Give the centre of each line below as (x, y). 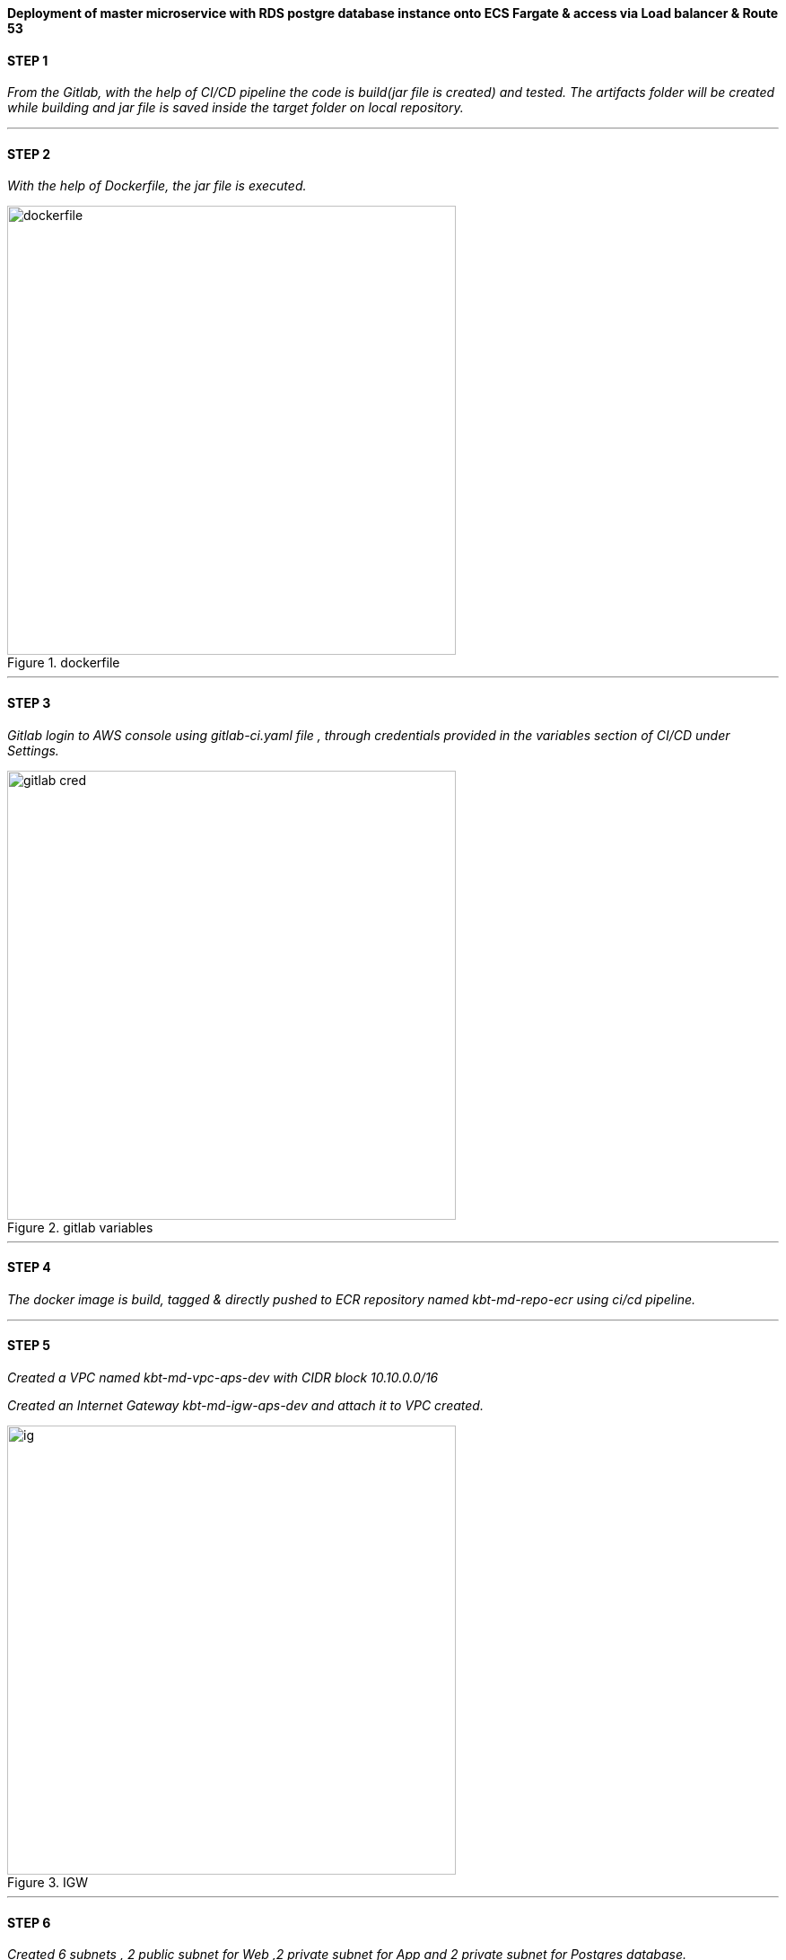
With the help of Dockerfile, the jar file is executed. (157, 186)
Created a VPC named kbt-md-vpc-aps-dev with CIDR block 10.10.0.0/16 (223, 1378)
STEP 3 (29, 703)
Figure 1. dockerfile (64, 663)
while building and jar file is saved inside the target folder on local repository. (236, 108)
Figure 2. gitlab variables (80, 1227)
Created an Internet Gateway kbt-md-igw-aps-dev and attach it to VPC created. (245, 1406)
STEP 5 (29, 1346)
